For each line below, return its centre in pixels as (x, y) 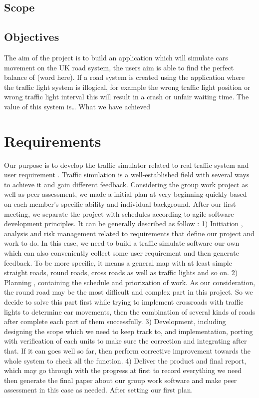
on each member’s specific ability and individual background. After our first (120, 204)
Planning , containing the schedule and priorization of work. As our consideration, (130, 282)
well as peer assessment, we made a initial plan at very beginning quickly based (126, 194)
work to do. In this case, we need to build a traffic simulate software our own (122, 243)
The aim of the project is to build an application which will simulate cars (116, 57)
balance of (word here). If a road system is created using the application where (125, 77)
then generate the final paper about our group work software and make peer (121, 380)
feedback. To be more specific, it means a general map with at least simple (118, 262)
